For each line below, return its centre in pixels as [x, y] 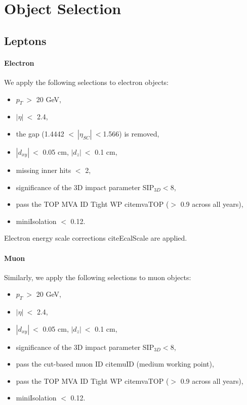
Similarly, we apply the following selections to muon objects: [98, 277]
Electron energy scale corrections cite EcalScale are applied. [96, 238]
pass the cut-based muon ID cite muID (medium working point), [115, 364]
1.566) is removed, [131, 133]
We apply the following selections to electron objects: [86, 82]
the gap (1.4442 [40, 133]
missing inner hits [44, 170]
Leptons [25, 40]
